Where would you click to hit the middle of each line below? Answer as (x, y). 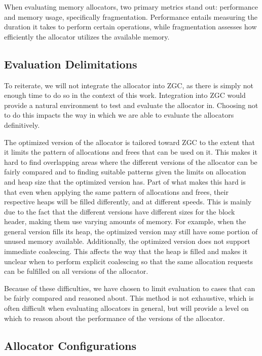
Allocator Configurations (70, 345)
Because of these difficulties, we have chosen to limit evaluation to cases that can (130, 288)
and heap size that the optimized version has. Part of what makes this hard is (125, 181)
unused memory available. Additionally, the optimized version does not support (127, 241)
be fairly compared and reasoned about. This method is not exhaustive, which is (129, 298)
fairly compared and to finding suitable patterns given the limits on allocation (125, 172)
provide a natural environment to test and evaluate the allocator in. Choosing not (131, 105)
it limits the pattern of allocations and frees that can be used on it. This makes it (131, 152)
